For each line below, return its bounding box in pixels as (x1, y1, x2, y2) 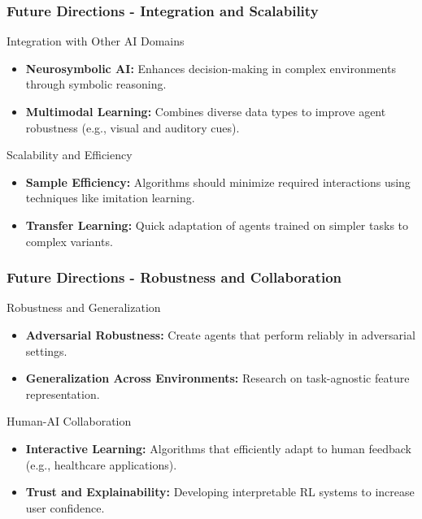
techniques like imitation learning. (25, 189, 195, 206)
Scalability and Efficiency (7, 146, 133, 163)
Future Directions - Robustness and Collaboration (7, 267, 342, 288)
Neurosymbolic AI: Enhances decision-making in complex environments (25, 59, 396, 76)
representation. (25, 385, 100, 402)
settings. (25, 342, 67, 359)
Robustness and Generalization (7, 299, 161, 316)
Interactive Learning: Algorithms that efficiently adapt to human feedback (25, 439, 411, 456)
